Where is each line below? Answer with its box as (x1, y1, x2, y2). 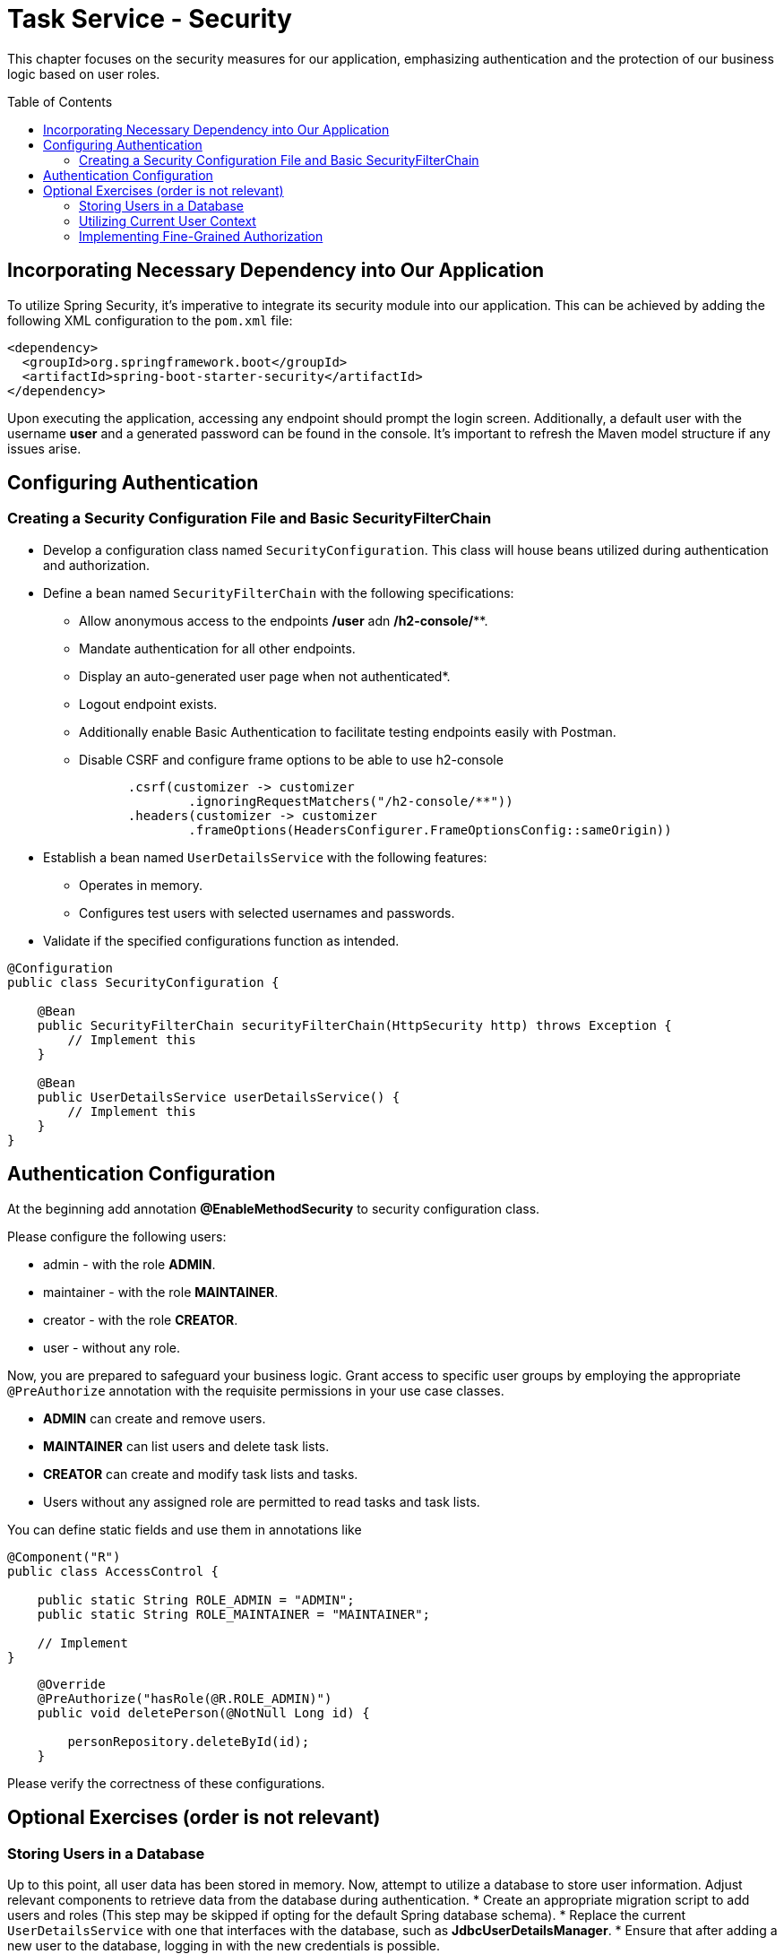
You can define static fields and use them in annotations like (7, 1521, 362, 1537)
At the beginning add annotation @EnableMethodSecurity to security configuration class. (7, 1200, 540, 1216)
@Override (37, 1676, 106, 1691)
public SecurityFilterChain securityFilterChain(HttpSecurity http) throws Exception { (37, 1017, 672, 1033)
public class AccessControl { (7, 1563, 220, 1578)
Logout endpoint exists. (79, 696, 218, 712)
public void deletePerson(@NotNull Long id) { (37, 1705, 370, 1720)
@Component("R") (7, 1549, 121, 1564)
